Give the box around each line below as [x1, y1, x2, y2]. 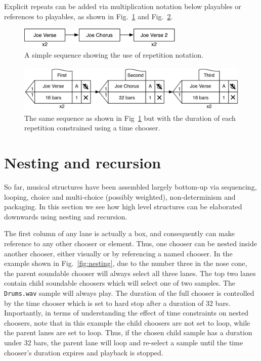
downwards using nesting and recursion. [4, 211, 127, 221]
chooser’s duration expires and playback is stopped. [4, 347, 163, 357]
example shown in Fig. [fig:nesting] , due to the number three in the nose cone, [4, 258, 247, 268]
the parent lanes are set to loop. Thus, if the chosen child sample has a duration [4, 327, 252, 338]
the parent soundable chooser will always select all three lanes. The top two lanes [4, 267, 256, 278]
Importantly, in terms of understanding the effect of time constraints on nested [4, 307, 249, 318]
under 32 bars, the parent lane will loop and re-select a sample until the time [4, 337, 243, 347]
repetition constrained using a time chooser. [24, 122, 160, 133]
